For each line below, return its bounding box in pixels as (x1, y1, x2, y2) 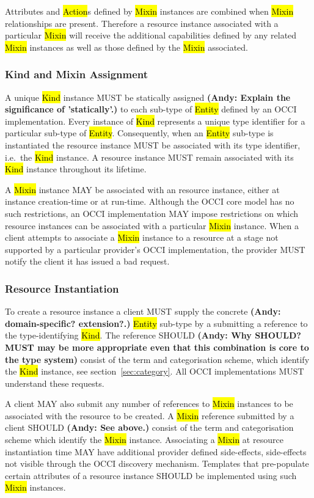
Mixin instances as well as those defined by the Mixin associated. (5, 40, 249, 53)
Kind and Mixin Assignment (5, 67, 148, 82)
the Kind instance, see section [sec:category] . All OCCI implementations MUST (5, 365, 304, 378)
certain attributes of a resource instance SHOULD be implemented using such (5, 469, 297, 482)
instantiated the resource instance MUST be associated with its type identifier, (5, 138, 301, 151)
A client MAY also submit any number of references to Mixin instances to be (5, 397, 293, 410)
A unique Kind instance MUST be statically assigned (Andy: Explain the (5, 90, 291, 103)
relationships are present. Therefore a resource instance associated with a (5, 16, 279, 29)
